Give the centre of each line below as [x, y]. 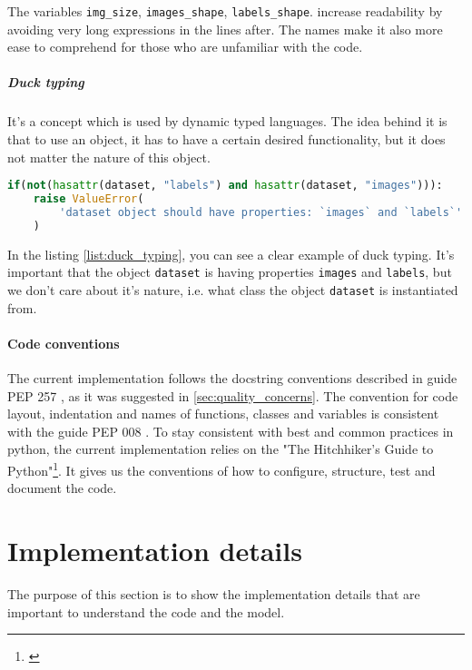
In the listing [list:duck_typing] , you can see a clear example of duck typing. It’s [231, 254]
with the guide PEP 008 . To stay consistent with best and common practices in [231, 431]
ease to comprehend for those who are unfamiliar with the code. [185, 47]
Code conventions [64, 343]
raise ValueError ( [88, 199]
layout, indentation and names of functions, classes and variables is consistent [223, 414]
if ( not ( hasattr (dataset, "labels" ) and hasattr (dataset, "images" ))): [225, 186]
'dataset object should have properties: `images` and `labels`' [261, 212]
